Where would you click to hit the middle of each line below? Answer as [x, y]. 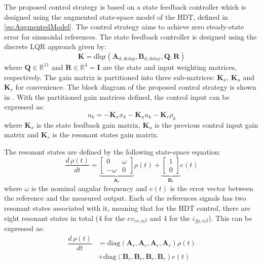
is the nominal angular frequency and [89, 188]
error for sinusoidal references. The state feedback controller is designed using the [130, 36]
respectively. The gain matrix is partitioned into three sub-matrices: [109, 77]
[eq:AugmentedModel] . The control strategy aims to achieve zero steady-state [124, 27]
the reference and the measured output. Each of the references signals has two [125, 198]
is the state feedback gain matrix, [88, 124]
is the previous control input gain [207, 124]
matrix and [22, 135]
